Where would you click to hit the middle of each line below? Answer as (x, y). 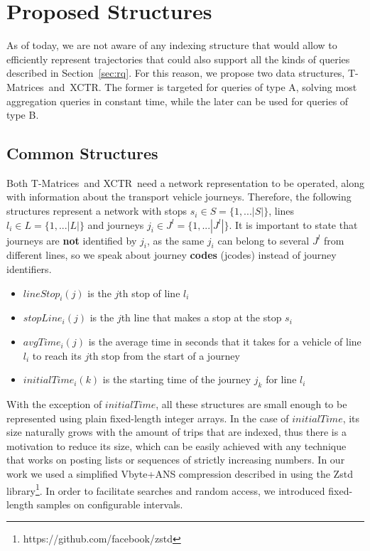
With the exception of (54, 404)
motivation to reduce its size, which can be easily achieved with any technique (176, 445)
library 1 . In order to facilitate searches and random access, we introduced (166, 489)
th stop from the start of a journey (164, 355)
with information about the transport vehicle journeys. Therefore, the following (179, 197)
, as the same (175, 240)
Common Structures (82, 153)
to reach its (57, 355)
